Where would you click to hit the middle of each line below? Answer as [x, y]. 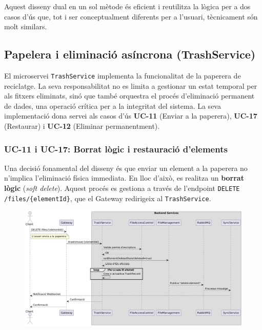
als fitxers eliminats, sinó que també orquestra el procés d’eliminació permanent [129, 96]
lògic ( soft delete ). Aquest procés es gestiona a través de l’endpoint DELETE [122, 188]
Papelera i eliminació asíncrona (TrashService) [130, 54]
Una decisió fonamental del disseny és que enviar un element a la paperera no [126, 168]
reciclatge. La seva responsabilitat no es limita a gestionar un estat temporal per [131, 85]
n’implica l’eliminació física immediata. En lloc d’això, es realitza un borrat [124, 178]
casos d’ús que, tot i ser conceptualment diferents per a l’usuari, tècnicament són [131, 16]
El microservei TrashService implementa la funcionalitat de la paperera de [123, 75]
